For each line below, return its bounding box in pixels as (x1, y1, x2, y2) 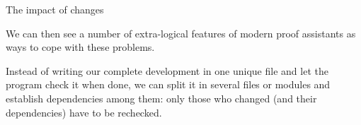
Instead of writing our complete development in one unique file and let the (6, 63, 328, 78)
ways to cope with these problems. (6, 40, 155, 54)
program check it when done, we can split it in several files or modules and (6, 77, 331, 92)
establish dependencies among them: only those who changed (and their (6, 90, 317, 105)
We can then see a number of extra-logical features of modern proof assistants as (6, 25, 356, 40)
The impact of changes (6, 2, 104, 16)
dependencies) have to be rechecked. (6, 105, 162, 119)
